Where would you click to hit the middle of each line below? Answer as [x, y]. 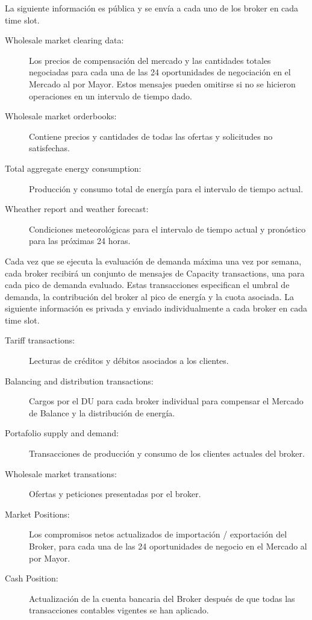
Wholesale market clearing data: [64, 40]
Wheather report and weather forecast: [77, 209]
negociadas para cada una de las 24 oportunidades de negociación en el [160, 72]
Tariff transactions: [40, 340]
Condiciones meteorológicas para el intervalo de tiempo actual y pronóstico [167, 229]
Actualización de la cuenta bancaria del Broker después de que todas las [162, 598]
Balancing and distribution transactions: [79, 380]
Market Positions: [37, 514]
